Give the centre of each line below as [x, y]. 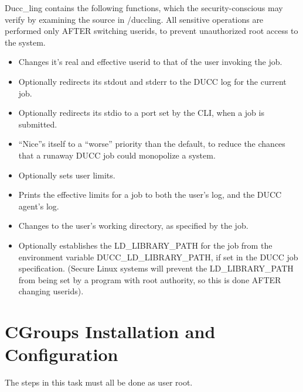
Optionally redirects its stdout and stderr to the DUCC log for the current [152, 81]
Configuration [62, 354]
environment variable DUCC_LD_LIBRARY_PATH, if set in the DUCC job [158, 257]
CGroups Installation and [110, 331]
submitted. [38, 124]
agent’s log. [39, 206]
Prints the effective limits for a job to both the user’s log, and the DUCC [150, 195]
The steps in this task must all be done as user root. [99, 382]
